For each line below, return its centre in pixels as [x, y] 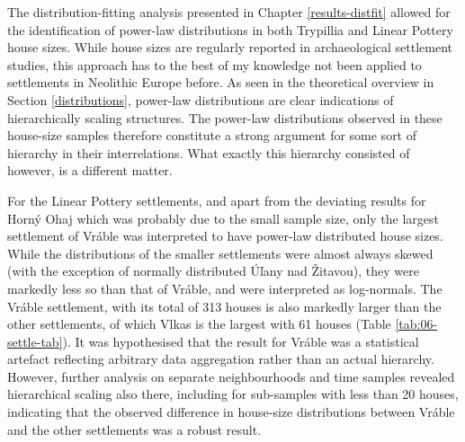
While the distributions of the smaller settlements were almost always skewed [220, 253]
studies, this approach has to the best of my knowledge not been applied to [215, 64]
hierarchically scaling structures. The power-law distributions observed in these [225, 117]
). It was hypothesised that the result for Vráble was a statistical [241, 341]
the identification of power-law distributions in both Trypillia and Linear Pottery [230, 29]
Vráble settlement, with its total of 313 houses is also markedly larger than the [224, 306]
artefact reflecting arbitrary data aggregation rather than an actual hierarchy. [221, 359]
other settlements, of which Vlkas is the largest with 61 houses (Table [199, 324]
